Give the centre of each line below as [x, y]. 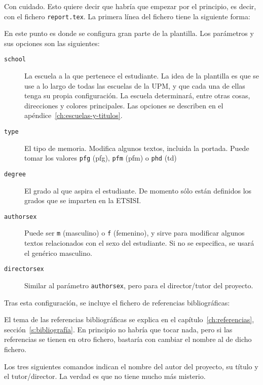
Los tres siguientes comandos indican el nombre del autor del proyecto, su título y [131, 366]
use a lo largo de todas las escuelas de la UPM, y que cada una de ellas [135, 85]
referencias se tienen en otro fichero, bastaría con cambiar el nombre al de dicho [128, 339]
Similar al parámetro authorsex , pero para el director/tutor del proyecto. [139, 285]
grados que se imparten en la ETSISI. [83, 200]
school [15, 60]
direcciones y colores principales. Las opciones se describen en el [124, 105]
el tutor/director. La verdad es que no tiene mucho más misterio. [105, 376]
